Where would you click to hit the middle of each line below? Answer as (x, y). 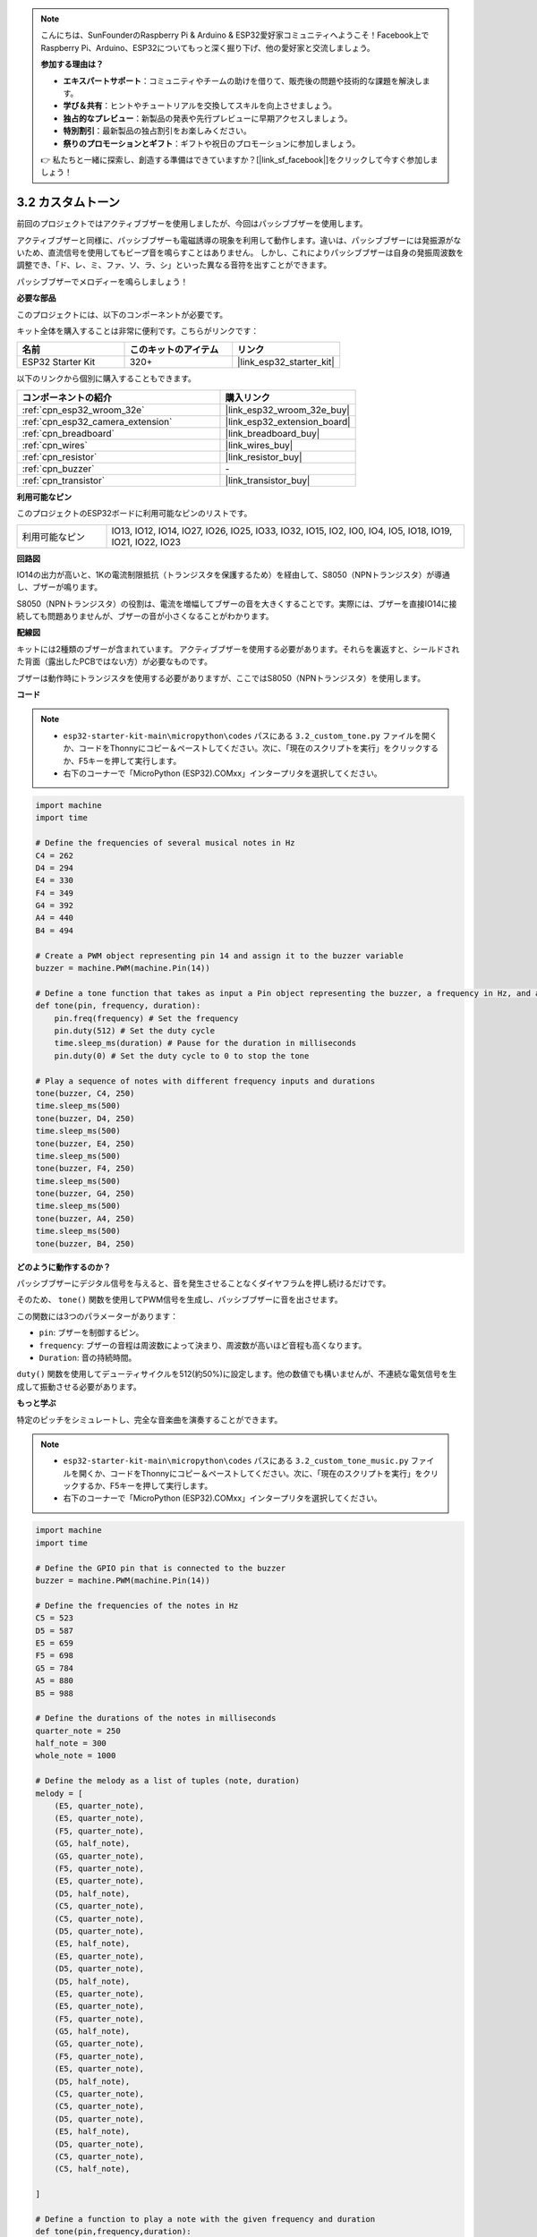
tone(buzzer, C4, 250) (85, 1093)
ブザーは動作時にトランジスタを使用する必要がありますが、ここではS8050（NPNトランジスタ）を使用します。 (221, 678)
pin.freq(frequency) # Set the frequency (146, 1018)
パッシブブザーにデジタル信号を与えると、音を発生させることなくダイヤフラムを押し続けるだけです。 (204, 1283)
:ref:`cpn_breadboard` (68, 433)
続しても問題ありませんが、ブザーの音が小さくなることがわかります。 (145, 617)
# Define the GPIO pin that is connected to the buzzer (161, 1568)
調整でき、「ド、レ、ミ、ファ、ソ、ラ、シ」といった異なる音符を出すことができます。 (174, 265)
